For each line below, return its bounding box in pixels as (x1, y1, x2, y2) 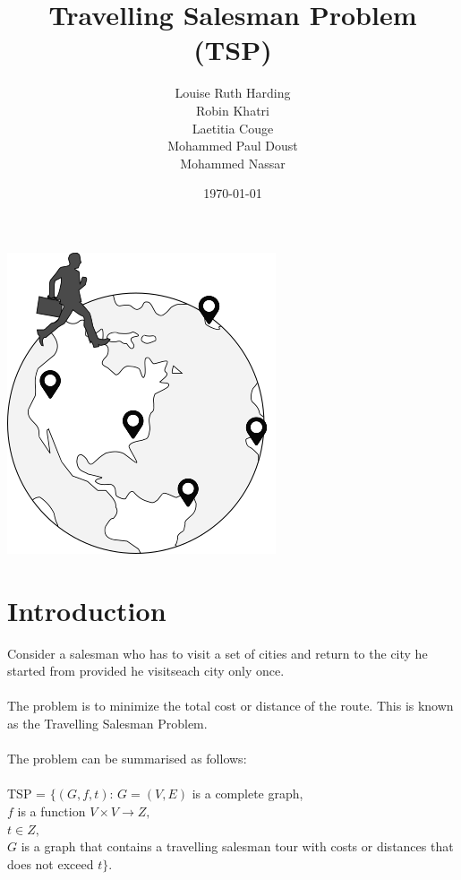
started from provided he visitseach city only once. (7, 661, 285, 680)
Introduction (7, 591, 166, 628)
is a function (17, 801, 86, 820)
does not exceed (7, 854, 94, 873)
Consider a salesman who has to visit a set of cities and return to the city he (7, 643, 428, 662)
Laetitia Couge (192, 118, 274, 137)
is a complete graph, (192, 784, 303, 803)
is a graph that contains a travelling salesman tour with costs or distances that (21, 837, 454, 856)
